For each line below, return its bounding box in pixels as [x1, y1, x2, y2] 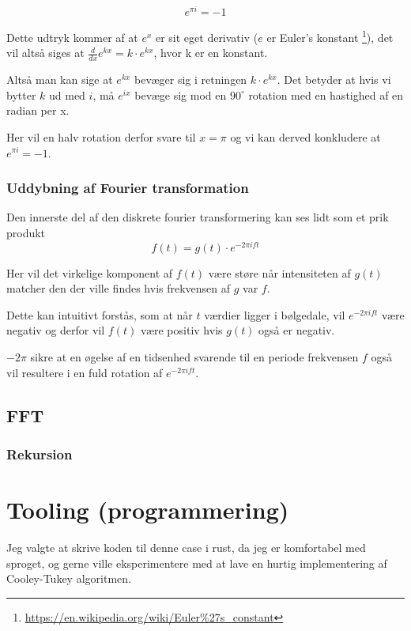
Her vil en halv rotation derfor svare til [6, 128, 196, 145]
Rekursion [6, 444, 73, 463]
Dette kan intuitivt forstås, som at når [6, 306, 193, 323]
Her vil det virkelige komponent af [6, 264, 173, 281]
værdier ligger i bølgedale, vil [204, 306, 345, 323]
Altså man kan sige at [6, 71, 113, 88]
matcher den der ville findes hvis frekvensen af [6, 280, 231, 297]
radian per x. [6, 102, 70, 119]
